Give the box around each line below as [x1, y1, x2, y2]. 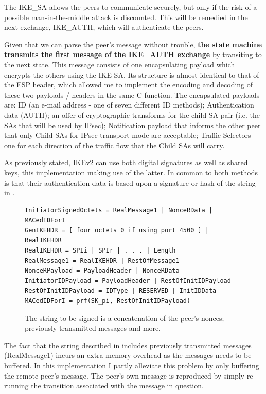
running [4, 380, 29, 391]
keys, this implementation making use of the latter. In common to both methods [4, 167, 258, 177]
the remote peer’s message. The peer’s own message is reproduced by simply [4, 370, 244, 381]
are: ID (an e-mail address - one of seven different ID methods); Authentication [4, 99, 254, 110]
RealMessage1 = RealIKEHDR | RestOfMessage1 [25, 257, 180, 264]
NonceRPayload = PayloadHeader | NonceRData [25, 267, 180, 275]
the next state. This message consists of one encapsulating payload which [4, 59, 235, 69]
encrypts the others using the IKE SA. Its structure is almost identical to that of [4, 69, 259, 80]
